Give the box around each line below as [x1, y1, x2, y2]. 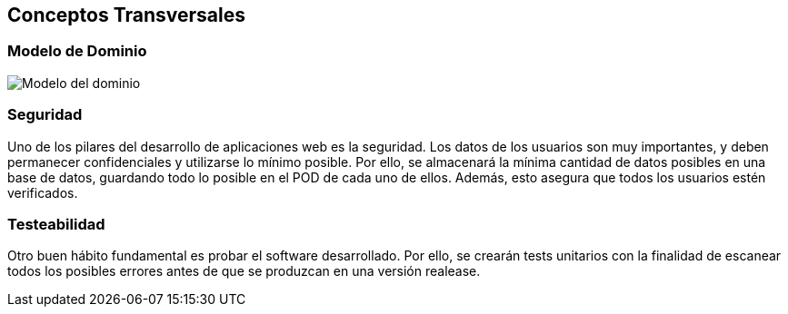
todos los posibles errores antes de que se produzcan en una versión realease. [7, 263, 481, 280]
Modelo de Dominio [7, 42, 147, 61]
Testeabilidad [7, 214, 105, 233]
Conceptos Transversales [7, 4, 245, 26]
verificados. [7, 184, 78, 201]
